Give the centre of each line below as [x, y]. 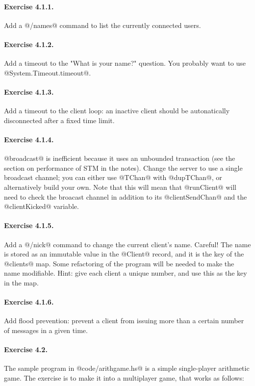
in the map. [21, 282]
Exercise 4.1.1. [29, 6]
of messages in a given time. [46, 330]
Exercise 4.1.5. [29, 225]
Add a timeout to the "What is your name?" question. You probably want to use [125, 63]
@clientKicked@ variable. [41, 206]
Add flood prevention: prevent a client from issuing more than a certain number [124, 321]
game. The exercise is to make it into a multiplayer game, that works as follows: [124, 377]
